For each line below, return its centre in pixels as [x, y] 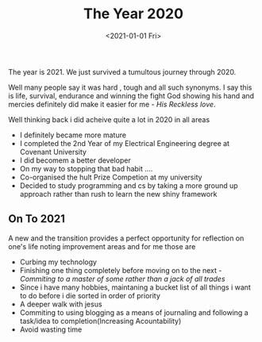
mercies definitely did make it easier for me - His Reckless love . [112, 104]
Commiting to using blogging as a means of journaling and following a [134, 312]
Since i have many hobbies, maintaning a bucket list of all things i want [135, 287]
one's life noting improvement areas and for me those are [102, 246]
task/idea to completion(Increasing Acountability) [100, 321]
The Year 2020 [133, 14]
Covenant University [53, 152]
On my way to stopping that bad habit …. [86, 168]
